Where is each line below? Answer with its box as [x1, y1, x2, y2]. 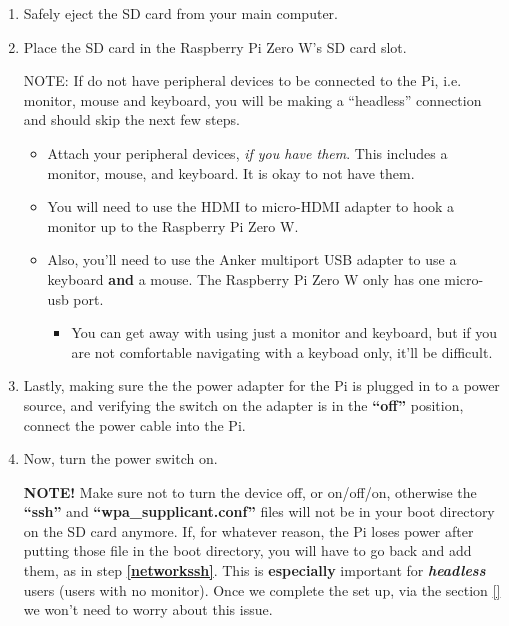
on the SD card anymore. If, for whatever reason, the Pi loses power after [23, 520, 474, 541]
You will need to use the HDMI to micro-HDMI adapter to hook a [47, 196, 455, 217]
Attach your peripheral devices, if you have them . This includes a [47, 142, 448, 163]
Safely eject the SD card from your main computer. [23, 3, 338, 23]
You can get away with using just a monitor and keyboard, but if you [71, 322, 498, 343]
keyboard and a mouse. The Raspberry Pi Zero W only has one [47, 268, 440, 289]
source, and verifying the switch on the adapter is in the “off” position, [23, 394, 464, 415]
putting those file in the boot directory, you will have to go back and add [23, 540, 472, 561]
